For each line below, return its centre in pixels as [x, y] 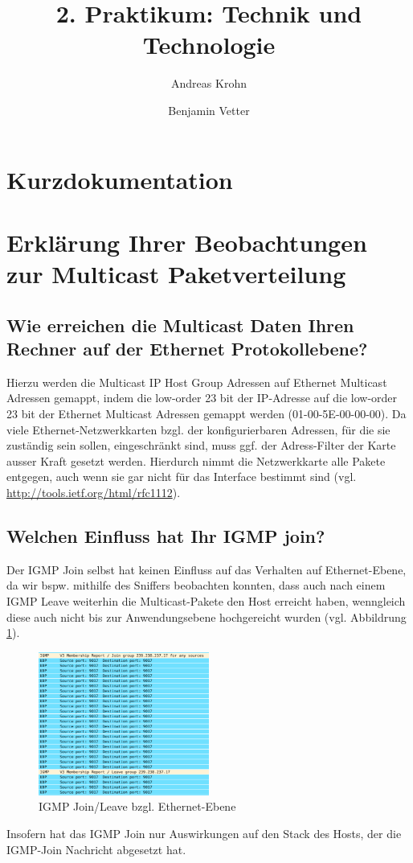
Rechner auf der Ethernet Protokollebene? [187, 349]
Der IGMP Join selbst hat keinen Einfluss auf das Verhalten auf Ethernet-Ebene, [206, 569]
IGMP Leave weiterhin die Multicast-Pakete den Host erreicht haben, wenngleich [206, 600]
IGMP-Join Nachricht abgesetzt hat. [96, 849]
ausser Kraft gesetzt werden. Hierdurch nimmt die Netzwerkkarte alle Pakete [196, 460]
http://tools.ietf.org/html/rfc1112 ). [94, 492]
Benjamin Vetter [209, 110]
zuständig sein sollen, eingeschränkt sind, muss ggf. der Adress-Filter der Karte [201, 445]
